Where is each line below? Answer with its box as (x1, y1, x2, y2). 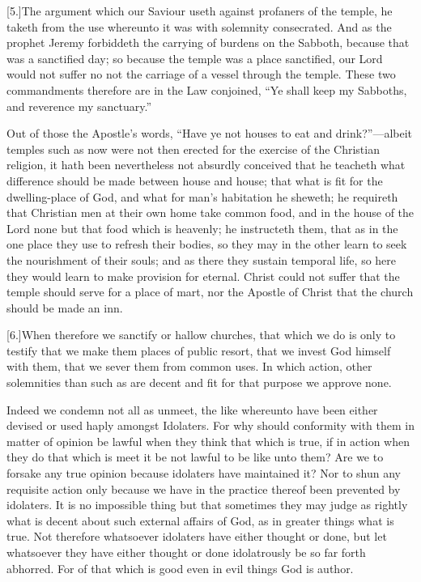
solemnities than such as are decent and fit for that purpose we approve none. (6, 374, 392, 391)
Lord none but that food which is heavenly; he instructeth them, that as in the (6, 219, 398, 236)
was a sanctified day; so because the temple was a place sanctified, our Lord (6, 49, 383, 66)
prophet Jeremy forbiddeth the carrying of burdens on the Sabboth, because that (6, 34, 410, 51)
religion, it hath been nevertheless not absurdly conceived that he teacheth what (6, 156, 406, 173)
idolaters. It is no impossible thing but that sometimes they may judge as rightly (6, 496, 408, 513)
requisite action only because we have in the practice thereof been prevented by (6, 480, 401, 497)
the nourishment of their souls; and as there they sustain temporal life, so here (6, 251, 397, 268)
